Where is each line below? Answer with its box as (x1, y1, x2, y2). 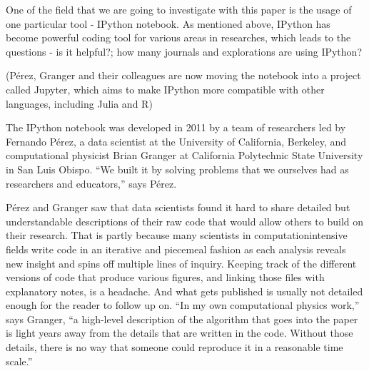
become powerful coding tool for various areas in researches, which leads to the (6, 30, 351, 45)
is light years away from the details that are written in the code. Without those (6, 325, 353, 340)
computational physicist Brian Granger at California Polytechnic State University (6, 148, 363, 163)
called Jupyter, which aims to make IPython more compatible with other (6, 81, 325, 96)
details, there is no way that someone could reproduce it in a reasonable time (6, 340, 343, 355)
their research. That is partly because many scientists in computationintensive (6, 228, 348, 243)
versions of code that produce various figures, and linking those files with (6, 270, 325, 285)
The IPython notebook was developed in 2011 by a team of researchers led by (6, 120, 346, 135)
